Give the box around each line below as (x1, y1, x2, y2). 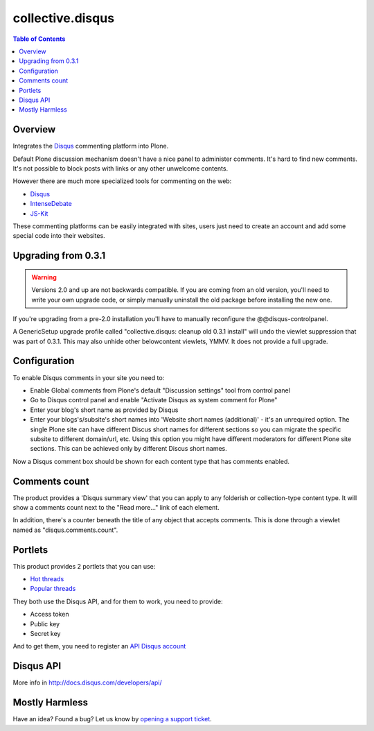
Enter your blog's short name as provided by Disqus (30, 406, 179, 414)
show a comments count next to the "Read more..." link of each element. (12, 504, 220, 511)
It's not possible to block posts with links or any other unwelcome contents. (12, 164, 229, 173)
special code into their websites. (12, 232, 105, 240)
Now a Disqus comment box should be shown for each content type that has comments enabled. (12, 457, 290, 465)
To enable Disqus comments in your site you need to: (12, 373, 165, 381)
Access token (30, 610, 69, 619)
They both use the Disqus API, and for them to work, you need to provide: (12, 597, 223, 605)
